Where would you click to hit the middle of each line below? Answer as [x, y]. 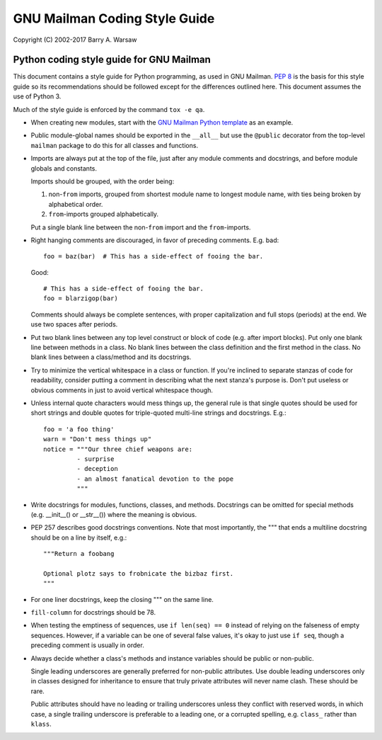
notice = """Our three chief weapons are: [118, 449]
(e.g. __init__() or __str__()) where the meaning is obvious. [114, 514]
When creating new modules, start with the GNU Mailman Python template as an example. [162, 123]
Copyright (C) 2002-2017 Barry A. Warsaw [75, 40]
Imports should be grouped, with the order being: [103, 181]
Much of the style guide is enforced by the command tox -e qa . [109, 109]
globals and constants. [64, 168]
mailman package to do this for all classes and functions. [114, 145]
